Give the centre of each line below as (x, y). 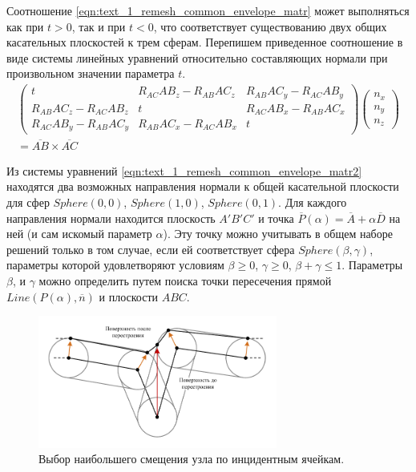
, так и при (99, 26)
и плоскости (128, 296)
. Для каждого (313, 202)
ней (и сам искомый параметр (79, 234)
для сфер (28, 202)
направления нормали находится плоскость (111, 218)
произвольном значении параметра (91, 73)
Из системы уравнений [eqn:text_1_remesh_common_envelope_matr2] (184, 170)
